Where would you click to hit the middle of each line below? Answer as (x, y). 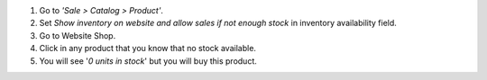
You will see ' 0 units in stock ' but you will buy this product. (148, 61)
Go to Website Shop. (78, 35)
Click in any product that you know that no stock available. (148, 49)
